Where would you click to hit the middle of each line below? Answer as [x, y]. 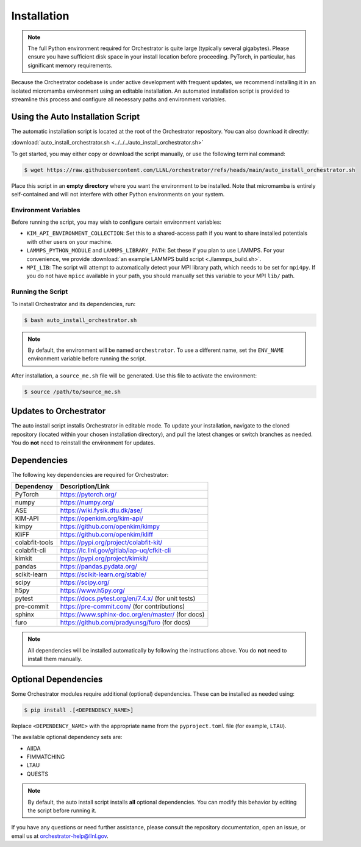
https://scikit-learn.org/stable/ [103, 574]
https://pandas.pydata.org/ [98, 566]
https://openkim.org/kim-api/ [102, 518]
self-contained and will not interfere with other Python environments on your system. [118, 194]
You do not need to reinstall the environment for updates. [83, 443]
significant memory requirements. [70, 65]
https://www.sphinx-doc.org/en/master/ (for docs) [132, 615]
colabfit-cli [30, 551]
